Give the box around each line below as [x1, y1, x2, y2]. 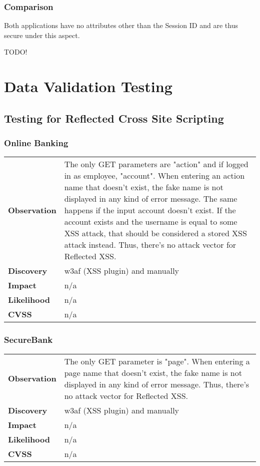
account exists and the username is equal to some [64, 216, 237, 228]
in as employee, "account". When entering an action [64, 170, 245, 182]
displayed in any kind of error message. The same [64, 193, 237, 205]
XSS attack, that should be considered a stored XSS [64, 227, 247, 239]
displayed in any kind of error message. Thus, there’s [64, 378, 249, 390]
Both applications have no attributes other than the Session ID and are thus [4, 20, 238, 31]
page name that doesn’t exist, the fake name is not [64, 366, 242, 378]
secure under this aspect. [4, 30, 80, 40]
